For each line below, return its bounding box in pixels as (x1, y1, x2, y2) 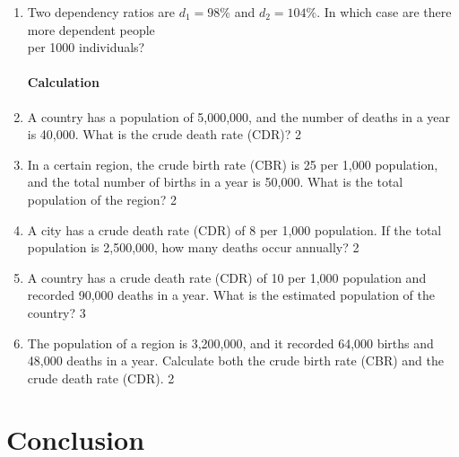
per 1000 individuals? (27, 38, 145, 57)
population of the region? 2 (27, 189, 177, 208)
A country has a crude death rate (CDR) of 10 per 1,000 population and (27, 268, 427, 286)
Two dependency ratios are (27, 3, 176, 21)
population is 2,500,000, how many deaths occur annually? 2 (27, 238, 359, 257)
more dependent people (27, 20, 155, 39)
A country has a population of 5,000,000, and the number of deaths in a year (27, 107, 451, 126)
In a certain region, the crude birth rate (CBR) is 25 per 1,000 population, (27, 154, 438, 173)
